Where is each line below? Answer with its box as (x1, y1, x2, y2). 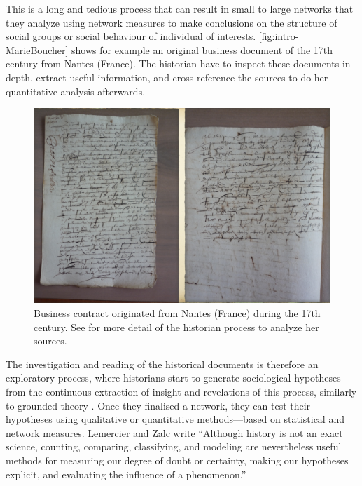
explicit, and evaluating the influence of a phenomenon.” (6, 466, 246, 481)
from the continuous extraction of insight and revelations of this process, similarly (6, 384, 357, 398)
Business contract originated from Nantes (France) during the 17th (34, 306, 321, 320)
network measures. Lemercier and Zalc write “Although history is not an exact (6, 425, 343, 440)
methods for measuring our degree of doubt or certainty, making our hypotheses (6, 452, 349, 467)
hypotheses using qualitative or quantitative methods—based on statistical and (6, 412, 344, 426)
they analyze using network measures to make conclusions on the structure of (6, 15, 337, 29)
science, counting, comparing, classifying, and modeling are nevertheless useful (6, 439, 342, 454)
